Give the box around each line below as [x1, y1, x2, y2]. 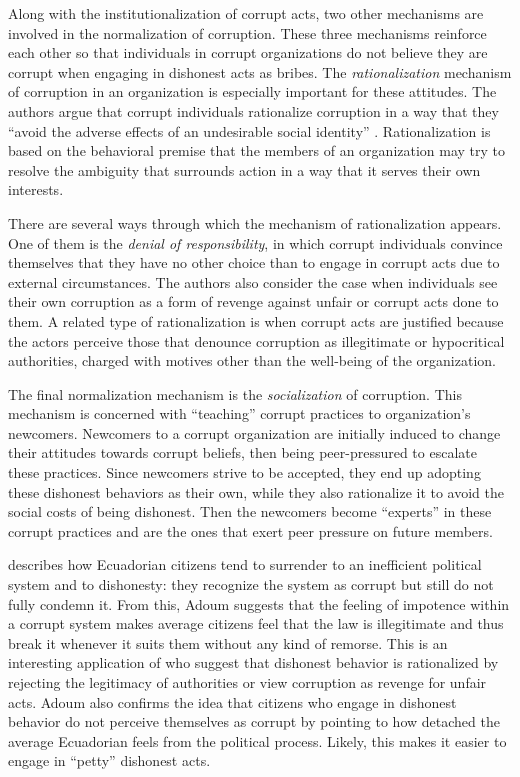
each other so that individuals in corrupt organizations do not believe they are [8, 42, 488, 63]
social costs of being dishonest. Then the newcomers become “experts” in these [8, 501, 492, 522]
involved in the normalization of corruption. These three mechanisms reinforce [8, 22, 487, 43]
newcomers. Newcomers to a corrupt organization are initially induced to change [8, 422, 501, 443]
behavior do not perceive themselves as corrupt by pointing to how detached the [8, 711, 500, 732]
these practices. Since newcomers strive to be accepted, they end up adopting [8, 462, 481, 483]
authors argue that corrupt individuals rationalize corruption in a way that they [8, 100, 499, 121]
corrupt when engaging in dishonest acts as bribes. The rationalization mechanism [8, 61, 512, 82]
